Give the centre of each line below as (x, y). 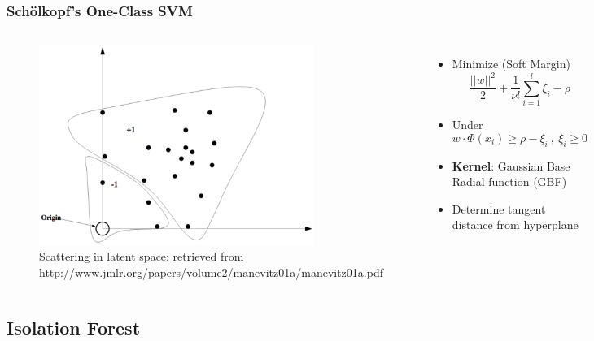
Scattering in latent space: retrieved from (142, 256)
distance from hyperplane (515, 224)
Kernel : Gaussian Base (511, 165)
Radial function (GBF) (509, 181)
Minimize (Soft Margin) (511, 64)
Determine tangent (499, 208)
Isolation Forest (74, 327)
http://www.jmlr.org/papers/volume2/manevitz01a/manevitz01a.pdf (211, 272)
